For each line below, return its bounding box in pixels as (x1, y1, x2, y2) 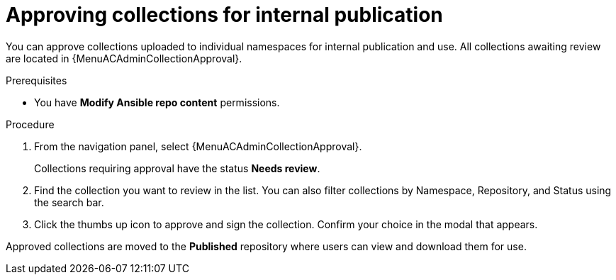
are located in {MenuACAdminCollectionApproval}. (6, 52, 242, 65)
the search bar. (34, 196, 104, 208)
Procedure (6, 118, 55, 130)
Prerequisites (6, 74, 67, 86)
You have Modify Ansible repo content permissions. (34, 96, 280, 108)
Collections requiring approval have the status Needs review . (34, 162, 320, 174)
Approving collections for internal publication (6, 3, 443, 27)
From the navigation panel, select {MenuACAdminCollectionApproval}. (34, 140, 362, 152)
